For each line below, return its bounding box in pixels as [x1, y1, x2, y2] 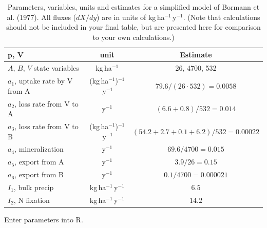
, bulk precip [13, 181, 54, 192]
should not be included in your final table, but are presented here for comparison [6, 22, 261, 32]
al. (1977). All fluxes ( [7, 11, 77, 22]
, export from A [14, 156, 64, 167]
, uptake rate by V [14, 75, 73, 86]
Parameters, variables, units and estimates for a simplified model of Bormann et [7, 2, 260, 12]
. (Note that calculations [183, 11, 260, 22]
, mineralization [14, 143, 64, 154]
